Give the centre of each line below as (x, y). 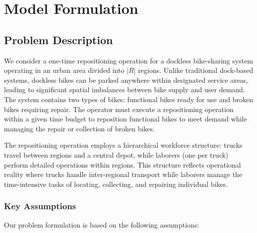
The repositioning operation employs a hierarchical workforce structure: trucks (123, 145)
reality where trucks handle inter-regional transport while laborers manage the (123, 174)
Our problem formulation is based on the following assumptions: (102, 224)
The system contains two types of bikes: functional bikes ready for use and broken (128, 99)
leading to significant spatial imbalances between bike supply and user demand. (125, 89)
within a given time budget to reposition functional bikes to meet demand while (126, 119)
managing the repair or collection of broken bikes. (79, 128)
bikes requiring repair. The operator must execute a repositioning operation (119, 109)
